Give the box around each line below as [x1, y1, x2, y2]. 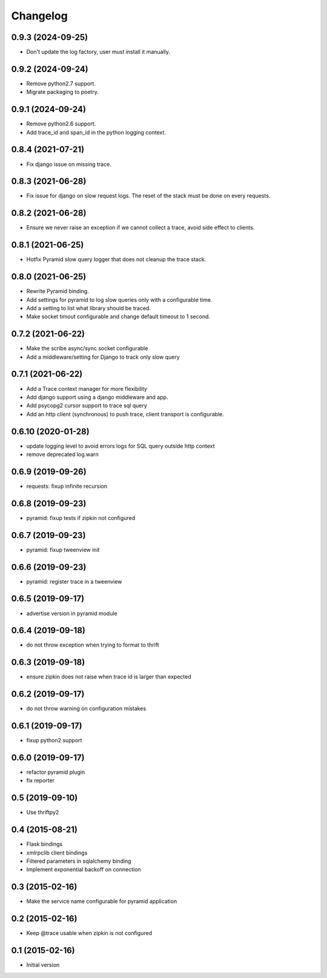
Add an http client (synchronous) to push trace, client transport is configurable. [26, 410, 224, 417]
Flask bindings [26, 840, 63, 848]
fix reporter [26, 777, 54, 784]
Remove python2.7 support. [26, 79, 96, 87]
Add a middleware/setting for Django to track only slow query [26, 353, 180, 361]
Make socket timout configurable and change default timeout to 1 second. [26, 313, 211, 321]
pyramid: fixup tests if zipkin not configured [26, 514, 136, 521]
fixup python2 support [26, 737, 82, 744]
